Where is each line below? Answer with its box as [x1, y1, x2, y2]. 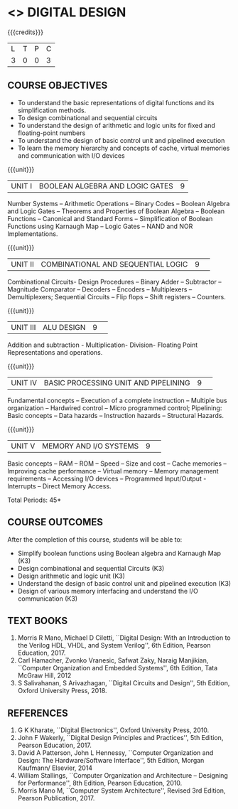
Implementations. [7, 229, 58, 238]
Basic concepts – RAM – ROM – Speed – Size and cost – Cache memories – [7, 459, 227, 468]
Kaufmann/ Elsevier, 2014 [17, 764, 93, 772]
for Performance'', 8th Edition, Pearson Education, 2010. [17, 779, 183, 788]
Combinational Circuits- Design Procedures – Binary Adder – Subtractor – [7, 277, 222, 286]
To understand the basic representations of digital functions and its [17, 98, 215, 107]
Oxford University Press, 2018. [17, 687, 108, 695]
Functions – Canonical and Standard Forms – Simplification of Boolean [7, 214, 213, 223]
